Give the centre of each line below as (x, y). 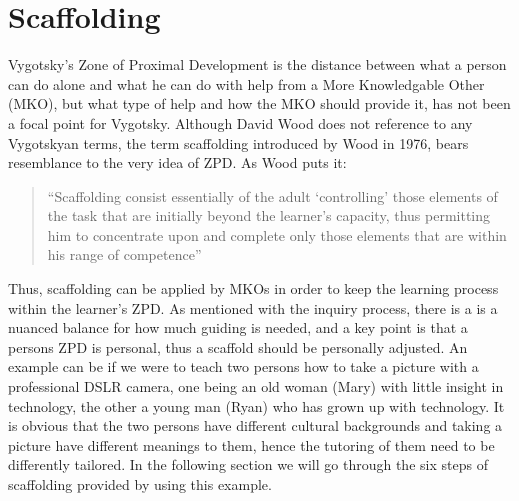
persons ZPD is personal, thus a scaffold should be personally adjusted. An (238, 346)
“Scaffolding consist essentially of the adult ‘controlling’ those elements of (272, 195)
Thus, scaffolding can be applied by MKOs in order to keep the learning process (253, 288)
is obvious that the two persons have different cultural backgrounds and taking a (255, 425)
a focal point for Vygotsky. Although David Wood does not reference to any (240, 122)
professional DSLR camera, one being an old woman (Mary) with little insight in (256, 386)
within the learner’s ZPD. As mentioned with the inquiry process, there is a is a (253, 307)
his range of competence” (124, 254)
